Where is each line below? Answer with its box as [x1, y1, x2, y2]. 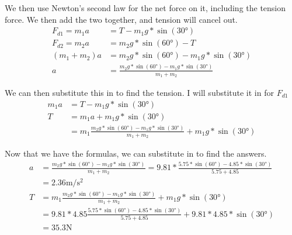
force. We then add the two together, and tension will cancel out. [5, 13, 238, 25]
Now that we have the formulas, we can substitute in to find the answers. [5, 147, 267, 160]
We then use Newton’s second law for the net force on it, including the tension [5, 2, 286, 13]
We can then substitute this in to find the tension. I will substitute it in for [5, 86, 274, 98]
